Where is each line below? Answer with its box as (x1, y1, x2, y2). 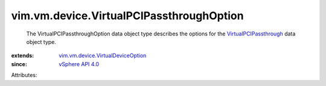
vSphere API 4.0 (59, 60, 100, 67)
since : (11, 60, 27, 67)
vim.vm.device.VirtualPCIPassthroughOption (11, 9, 244, 22)
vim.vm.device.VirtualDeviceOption (59, 52, 147, 60)
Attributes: (11, 72, 37, 79)
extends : (11, 52, 34, 60)
